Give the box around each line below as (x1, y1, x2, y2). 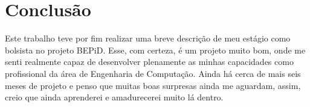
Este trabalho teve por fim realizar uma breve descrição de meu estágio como (5, 32, 291, 44)
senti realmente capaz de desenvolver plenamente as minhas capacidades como (5, 55, 294, 68)
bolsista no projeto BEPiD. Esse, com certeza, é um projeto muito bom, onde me (5, 43, 306, 56)
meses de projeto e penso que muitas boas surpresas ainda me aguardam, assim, (5, 79, 301, 91)
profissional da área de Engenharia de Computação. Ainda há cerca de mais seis (5, 67, 301, 79)
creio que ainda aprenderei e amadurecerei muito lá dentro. (5, 91, 224, 103)
